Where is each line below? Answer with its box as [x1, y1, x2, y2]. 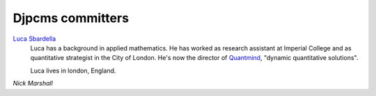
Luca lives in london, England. [30, 66, 116, 75]
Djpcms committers [13, 10, 129, 26]
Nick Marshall [13, 79, 54, 88]
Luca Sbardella [13, 35, 56, 43]
